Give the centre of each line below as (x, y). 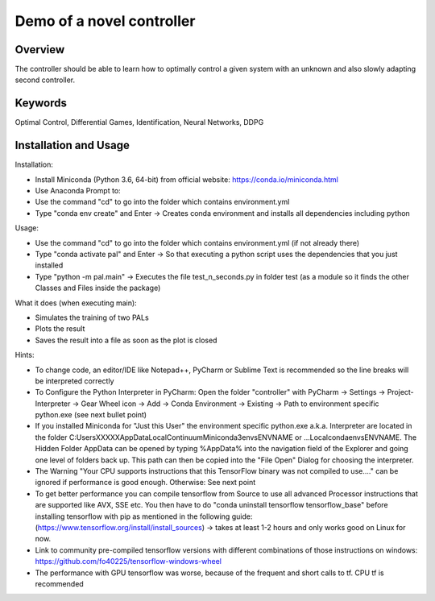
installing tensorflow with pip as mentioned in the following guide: (144, 516)
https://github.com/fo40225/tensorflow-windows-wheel (128, 562)
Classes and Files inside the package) (98, 288)
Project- (400, 392)
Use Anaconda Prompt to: (78, 191)
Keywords (41, 104)
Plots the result (60, 329)
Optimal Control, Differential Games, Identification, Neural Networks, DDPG (139, 122)
